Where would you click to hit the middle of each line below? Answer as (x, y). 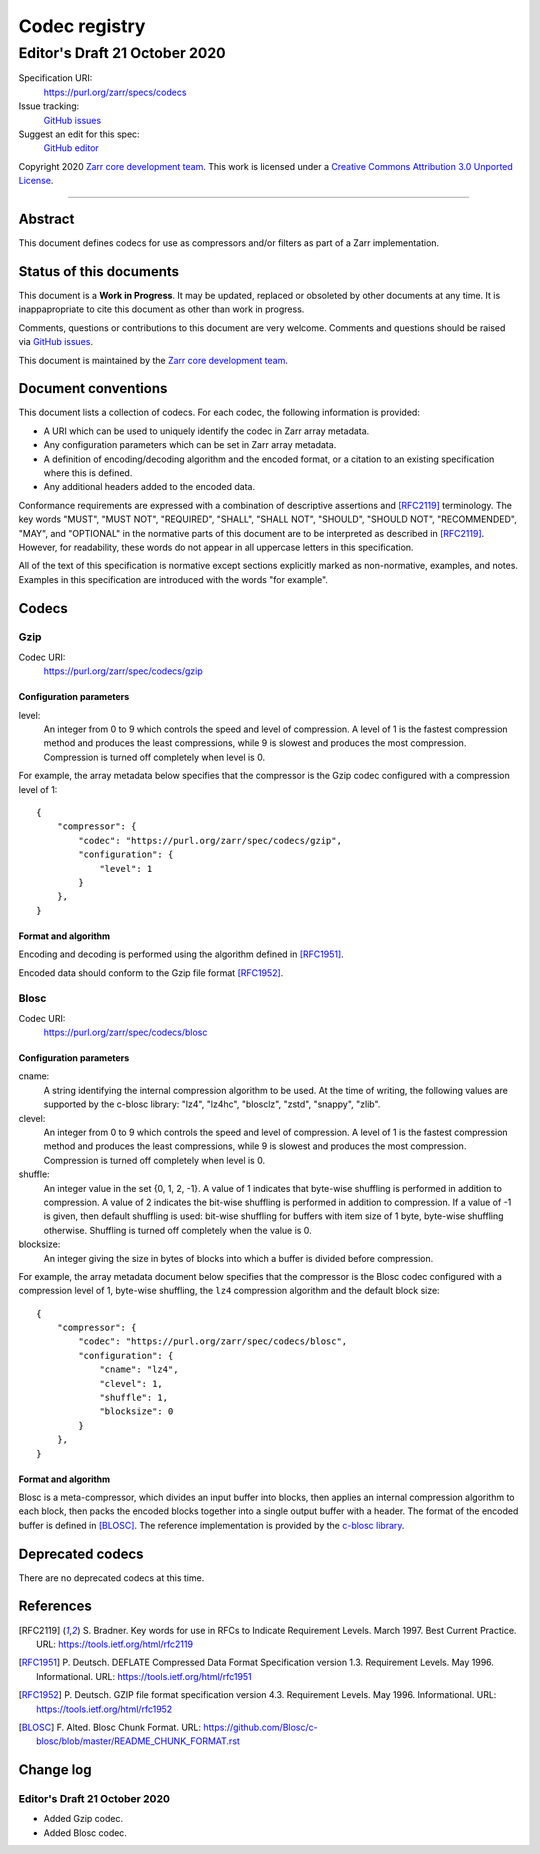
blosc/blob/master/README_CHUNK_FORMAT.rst (138, 1741)
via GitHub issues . (56, 342)
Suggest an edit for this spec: (79, 134)
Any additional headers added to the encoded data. (149, 487)
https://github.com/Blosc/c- (261, 1727)
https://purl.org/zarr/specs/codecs (115, 92)
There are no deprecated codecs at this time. (111, 1577)
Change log (55, 1770)
